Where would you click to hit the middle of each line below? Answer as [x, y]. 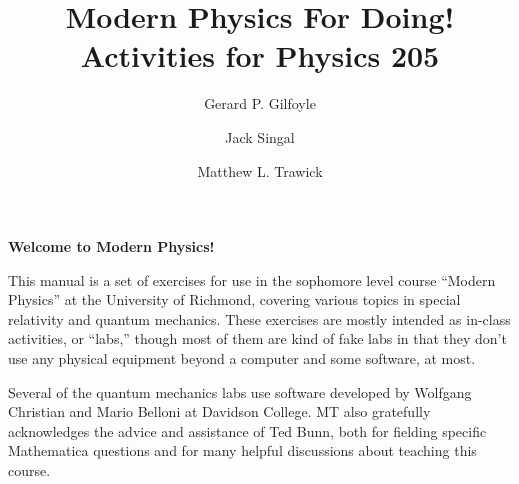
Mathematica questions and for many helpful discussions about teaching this [242, 450]
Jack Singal [260, 136]
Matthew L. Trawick [260, 170]
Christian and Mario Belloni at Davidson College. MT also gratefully [219, 411]
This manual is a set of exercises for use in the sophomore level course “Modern [252, 279]
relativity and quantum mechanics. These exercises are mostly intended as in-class [259, 318]
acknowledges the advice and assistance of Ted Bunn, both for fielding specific [247, 430]
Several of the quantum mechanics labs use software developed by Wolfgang [240, 391]
